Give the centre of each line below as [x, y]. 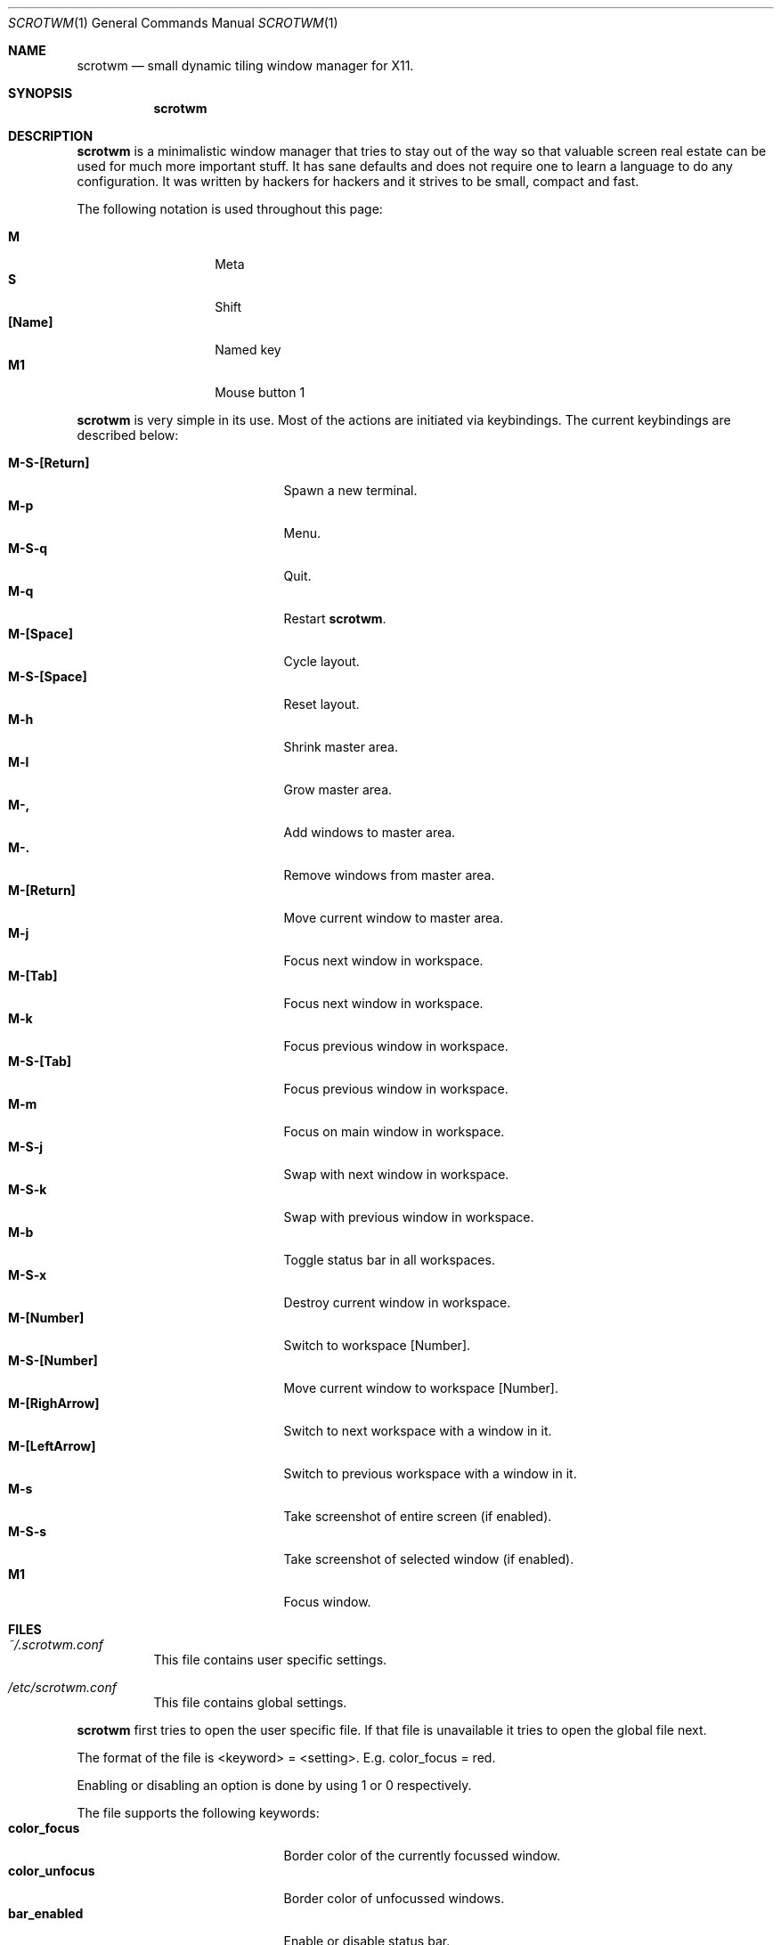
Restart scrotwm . [335, 618]
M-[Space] [41, 634]
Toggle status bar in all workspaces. [389, 1260]
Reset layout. [321, 704]
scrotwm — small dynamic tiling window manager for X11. [245, 65]
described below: [128, 435]
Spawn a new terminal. [350, 490]
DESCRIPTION [51, 136]
